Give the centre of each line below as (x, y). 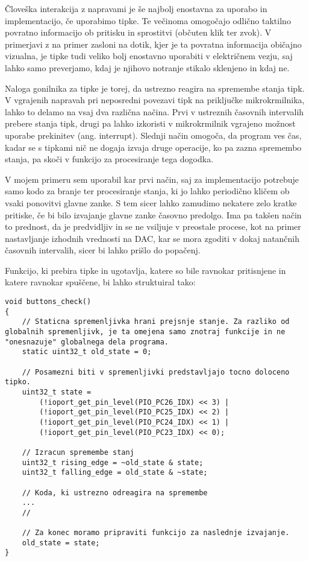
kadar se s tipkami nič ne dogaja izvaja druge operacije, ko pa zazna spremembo (153, 147)
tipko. (18, 382)
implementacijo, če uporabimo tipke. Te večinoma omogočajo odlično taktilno (148, 20)
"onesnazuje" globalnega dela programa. (87, 342)
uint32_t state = (57, 392)
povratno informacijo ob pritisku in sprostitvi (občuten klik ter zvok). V (138, 32)
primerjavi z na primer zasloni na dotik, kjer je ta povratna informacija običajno (153, 44)
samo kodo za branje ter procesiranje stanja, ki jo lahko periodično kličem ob (147, 191)
